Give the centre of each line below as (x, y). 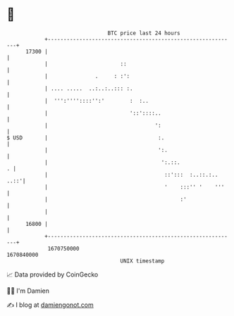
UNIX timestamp (142, 261)
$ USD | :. (86, 138)
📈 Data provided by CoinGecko (53, 274)
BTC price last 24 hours (144, 33)
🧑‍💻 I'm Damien (28, 291)
